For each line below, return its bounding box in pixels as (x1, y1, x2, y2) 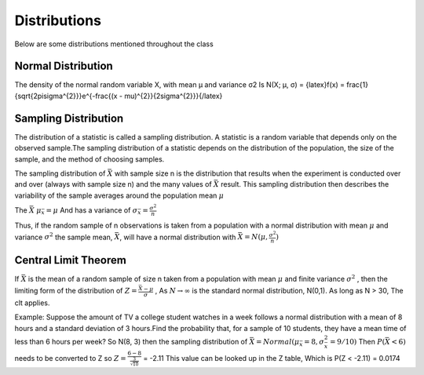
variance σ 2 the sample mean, (14, 231, 113, 242)
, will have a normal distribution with (119, 232, 236, 242)
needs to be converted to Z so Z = (14, 353, 127, 362)
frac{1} (346, 80, 369, 89)
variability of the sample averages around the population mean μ (14, 191, 224, 200)
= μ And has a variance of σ (46, 205, 138, 215)
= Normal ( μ (255, 337, 300, 347)
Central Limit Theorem (14, 253, 127, 267)
